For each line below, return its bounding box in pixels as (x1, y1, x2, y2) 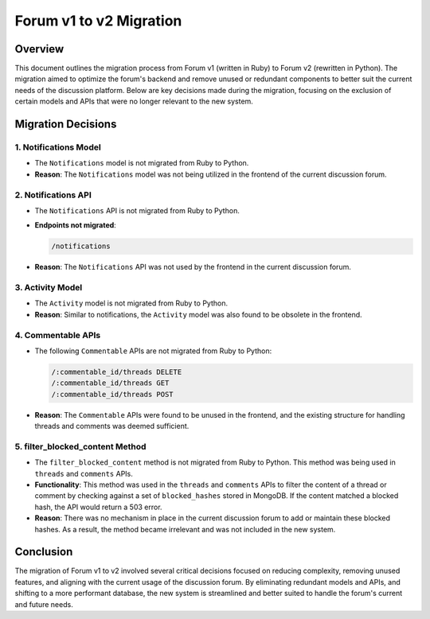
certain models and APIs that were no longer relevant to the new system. (14, 96, 254, 107)
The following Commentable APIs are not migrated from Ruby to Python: (34, 346, 272, 356)
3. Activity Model (14, 282, 83, 294)
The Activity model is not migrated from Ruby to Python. (34, 298, 229, 308)
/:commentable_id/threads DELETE (51, 367, 182, 376)
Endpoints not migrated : (34, 220, 117, 230)
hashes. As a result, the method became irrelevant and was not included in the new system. (34, 524, 336, 534)
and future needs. (14, 599, 73, 609)
